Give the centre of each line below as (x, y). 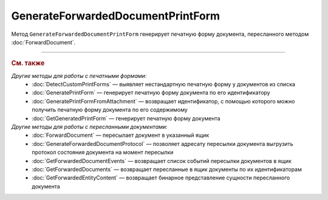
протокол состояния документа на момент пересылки (103, 153)
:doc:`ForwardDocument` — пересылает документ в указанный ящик (121, 135)
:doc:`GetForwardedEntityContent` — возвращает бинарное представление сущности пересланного (161, 178)
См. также (28, 63)
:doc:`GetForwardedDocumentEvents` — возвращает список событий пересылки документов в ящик (162, 160)
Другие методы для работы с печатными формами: (79, 75)
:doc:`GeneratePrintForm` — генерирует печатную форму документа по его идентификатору (151, 93)
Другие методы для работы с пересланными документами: (89, 126)
